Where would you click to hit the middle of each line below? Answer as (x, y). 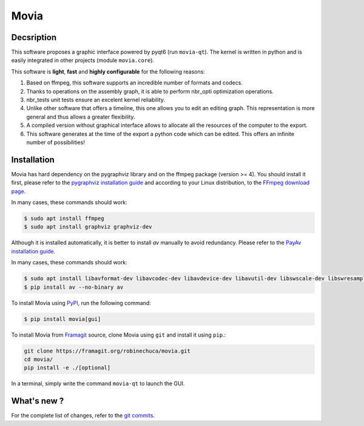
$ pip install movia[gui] (62, 319)
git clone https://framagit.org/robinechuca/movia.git (107, 351)
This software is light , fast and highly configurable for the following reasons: (108, 71)
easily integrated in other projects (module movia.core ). (83, 60)
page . (19, 191)
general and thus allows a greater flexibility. (81, 117)
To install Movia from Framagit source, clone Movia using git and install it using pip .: (119, 335)
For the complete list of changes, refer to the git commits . (83, 416)
